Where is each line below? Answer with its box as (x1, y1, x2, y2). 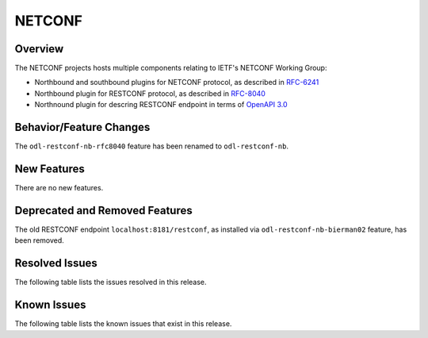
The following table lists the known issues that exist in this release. (14, 319, 232, 328)
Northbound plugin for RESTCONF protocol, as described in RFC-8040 (34, 88, 266, 98)
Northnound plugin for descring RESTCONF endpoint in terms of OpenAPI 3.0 (34, 100, 288, 109)
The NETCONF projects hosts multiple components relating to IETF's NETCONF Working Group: (14, 63, 327, 73)
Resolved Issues (14, 256, 98, 270)
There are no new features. (14, 183, 104, 193)
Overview (14, 42, 64, 56)
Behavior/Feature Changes (14, 121, 151, 134)
